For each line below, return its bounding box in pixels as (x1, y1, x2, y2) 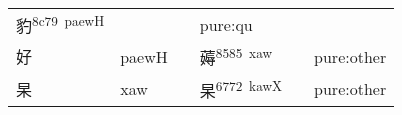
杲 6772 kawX (199, 75, 283, 102)
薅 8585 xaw (199, 43, 273, 70)
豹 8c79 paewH (16, 11, 105, 38)
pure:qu (199, 12, 253, 36)
